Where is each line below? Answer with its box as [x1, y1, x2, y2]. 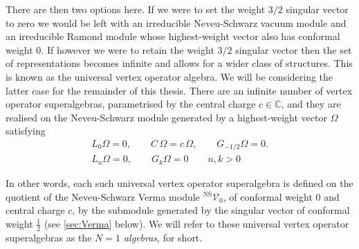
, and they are [281, 97, 341, 111]
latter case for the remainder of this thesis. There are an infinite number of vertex [6, 83, 353, 97]
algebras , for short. [123, 230, 203, 244]
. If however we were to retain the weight [41, 42, 214, 57]
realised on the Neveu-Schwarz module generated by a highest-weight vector [6, 110, 327, 124]
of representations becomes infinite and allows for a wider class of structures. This [6, 56, 353, 70]
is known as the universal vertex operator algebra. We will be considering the [6, 69, 333, 83]
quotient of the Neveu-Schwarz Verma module [6, 189, 200, 203]
